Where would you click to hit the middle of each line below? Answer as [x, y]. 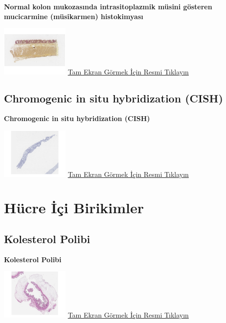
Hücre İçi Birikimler [74, 208]
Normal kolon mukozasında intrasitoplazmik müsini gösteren [108, 6]
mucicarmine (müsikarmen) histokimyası [74, 16]
